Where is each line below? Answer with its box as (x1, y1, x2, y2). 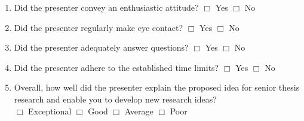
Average (124, 104, 153, 117)
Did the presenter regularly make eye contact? (14, 21, 183, 33)
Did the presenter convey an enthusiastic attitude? (14, 1, 199, 13)
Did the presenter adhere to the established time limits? (14, 61, 219, 73)
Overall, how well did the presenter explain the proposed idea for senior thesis (14, 81, 300, 94)
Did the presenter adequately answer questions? (14, 41, 189, 54)
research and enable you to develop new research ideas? (14, 92, 217, 105)
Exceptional (28, 104, 72, 117)
